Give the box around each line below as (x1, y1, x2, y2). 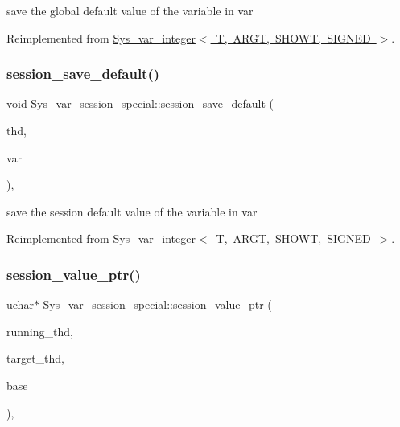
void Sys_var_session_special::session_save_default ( (6, 95, 274, 112)
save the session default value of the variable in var (6, 203, 258, 220)
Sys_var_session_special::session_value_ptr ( (43, 296, 272, 313)
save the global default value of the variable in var (6, 2, 254, 18)
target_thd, (6, 350, 65, 367)
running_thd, (6, 322, 73, 339)
